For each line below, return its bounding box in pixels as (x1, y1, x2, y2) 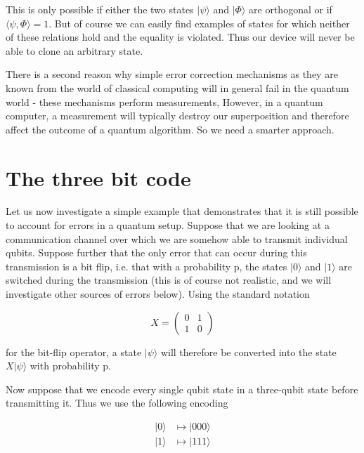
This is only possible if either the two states (6, 2, 194, 16)
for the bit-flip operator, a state (6, 344, 142, 359)
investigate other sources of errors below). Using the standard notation (6, 287, 310, 301)
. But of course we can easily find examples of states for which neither (48, 15, 350, 30)
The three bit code (6, 163, 191, 192)
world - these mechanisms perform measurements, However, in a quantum (6, 94, 323, 109)
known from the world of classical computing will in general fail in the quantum (6, 80, 349, 95)
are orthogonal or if (249, 2, 332, 16)
